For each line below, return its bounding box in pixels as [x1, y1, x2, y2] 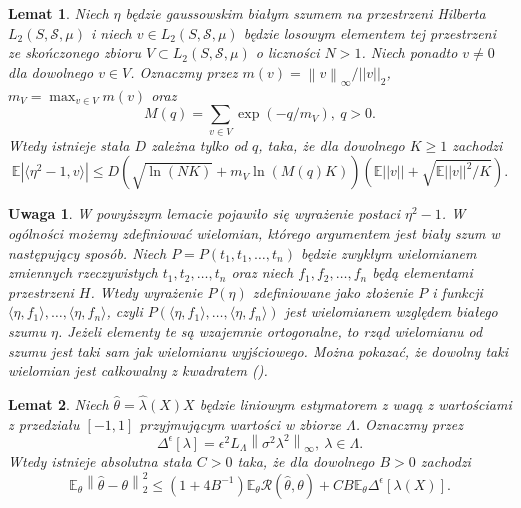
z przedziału [8, 413, 80, 434]
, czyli [106, 301, 143, 322]
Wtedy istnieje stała [8, 134, 130, 155]
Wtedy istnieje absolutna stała [8, 450, 192, 471]
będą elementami [372, 262, 473, 283]
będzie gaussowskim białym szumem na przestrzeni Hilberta [125, 3, 486, 23]
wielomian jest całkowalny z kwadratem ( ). [8, 360, 268, 381]
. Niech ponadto [361, 42, 458, 63]
